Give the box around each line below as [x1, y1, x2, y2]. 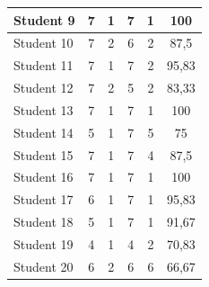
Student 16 [13, 167, 74, 186]
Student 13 [13, 100, 74, 119]
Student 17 [13, 190, 74, 209]
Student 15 [13, 145, 74, 164]
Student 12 [13, 78, 74, 97]
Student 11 [13, 56, 74, 75]
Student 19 [13, 234, 74, 253]
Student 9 [13, 10, 75, 29]
